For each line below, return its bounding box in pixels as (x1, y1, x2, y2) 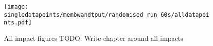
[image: (4, 3, 29, 10)
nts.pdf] (4, 19, 32, 26)
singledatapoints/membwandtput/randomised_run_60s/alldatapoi (4, 11, 210, 18)
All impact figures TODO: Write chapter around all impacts (4, 33, 183, 43)
